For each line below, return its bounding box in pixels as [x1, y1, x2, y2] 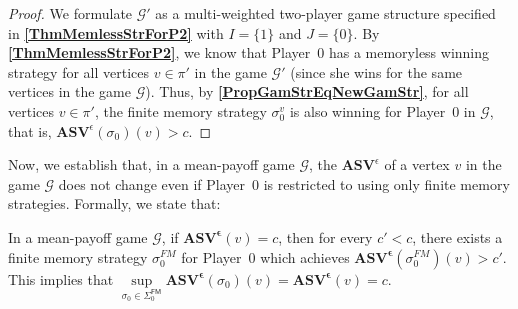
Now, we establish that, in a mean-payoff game [8, 154, 295, 175]
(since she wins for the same [290, 61, 463, 82]
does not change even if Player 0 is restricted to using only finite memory [58, 173, 510, 194]
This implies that [8, 268, 114, 289]
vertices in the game [8, 81, 131, 102]
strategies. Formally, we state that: [8, 193, 221, 214]
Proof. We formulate [8, 3, 133, 23]
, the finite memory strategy [94, 100, 267, 121]
